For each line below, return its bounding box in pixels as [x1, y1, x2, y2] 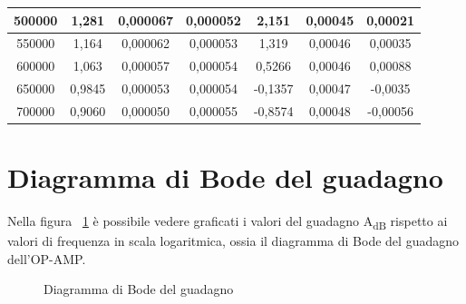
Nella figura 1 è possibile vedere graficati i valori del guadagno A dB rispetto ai [7, 211, 448, 232]
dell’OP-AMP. [7, 249, 86, 268]
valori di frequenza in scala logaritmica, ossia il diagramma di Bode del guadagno [7, 231, 459, 250]
